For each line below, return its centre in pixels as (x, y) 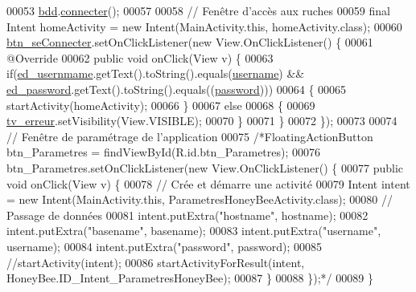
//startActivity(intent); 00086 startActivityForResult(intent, (156, 262)
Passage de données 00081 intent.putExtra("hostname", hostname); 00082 (187, 215)
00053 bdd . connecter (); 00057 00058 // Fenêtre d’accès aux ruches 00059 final (198, 10)
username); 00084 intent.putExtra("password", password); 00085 (164, 246)
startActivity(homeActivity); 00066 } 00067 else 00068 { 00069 (161, 105)
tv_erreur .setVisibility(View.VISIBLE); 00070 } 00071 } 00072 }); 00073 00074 (202, 121)
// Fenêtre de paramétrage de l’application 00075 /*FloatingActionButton (190, 136)
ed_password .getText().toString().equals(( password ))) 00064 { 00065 (177, 89)
